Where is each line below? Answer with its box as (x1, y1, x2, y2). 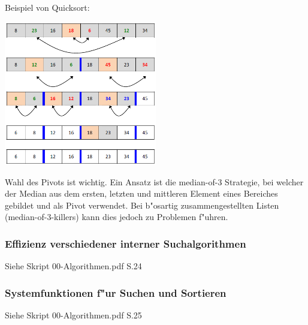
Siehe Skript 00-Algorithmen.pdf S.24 (5, 260, 142, 272)
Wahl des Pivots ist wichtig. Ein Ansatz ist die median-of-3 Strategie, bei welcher (5, 175, 304, 188)
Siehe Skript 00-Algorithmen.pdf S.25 (5, 308, 142, 321)
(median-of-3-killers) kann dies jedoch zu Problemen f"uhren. (5, 210, 228, 223)
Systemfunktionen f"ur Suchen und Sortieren (5, 285, 227, 300)
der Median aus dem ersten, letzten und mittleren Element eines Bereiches (5, 187, 278, 200)
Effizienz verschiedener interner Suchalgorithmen (5, 236, 246, 251)
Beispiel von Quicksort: (5, 1, 90, 13)
